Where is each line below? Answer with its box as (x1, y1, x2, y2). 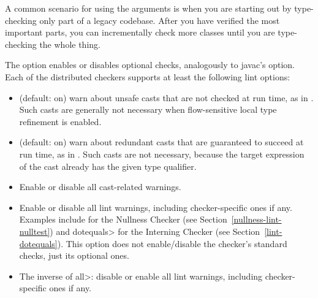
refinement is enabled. (19, 115, 102, 128)
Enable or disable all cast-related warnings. (19, 180, 181, 193)
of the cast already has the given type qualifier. (19, 159, 197, 172)
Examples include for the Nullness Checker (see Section (19, 213, 227, 226)
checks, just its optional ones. (19, 249, 129, 262)
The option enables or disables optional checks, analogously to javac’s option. (5, 58, 295, 71)
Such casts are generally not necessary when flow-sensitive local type (19, 103, 277, 116)
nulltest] (19, 224, 50, 237)
